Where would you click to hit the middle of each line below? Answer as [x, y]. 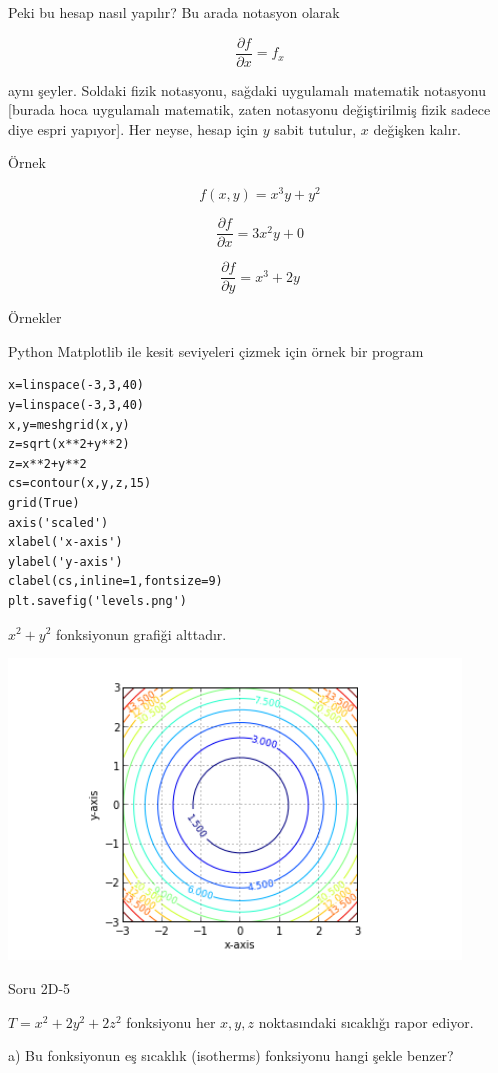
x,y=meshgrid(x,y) [69, 424]
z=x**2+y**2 [47, 463]
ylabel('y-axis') [65, 561]
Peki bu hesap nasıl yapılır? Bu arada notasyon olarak [174, 12]
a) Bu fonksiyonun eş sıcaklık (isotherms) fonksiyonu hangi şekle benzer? [231, 1055]
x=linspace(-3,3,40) [76, 385]
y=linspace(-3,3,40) [76, 405]
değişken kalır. [417, 128]
